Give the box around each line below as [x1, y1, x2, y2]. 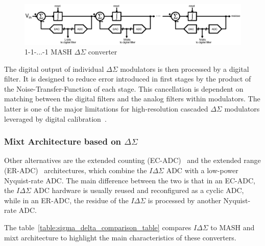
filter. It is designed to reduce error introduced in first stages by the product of [4, 73, 251, 84]
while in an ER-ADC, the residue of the [4, 195, 129, 205]
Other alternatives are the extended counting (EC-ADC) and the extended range [4, 155, 261, 166]
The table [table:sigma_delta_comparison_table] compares [4, 222, 191, 233]
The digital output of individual [4, 63, 104, 74]
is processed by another [148, 195, 221, 205]
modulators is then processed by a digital [120, 63, 249, 74]
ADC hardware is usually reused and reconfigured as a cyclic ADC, [33, 185, 244, 196]
